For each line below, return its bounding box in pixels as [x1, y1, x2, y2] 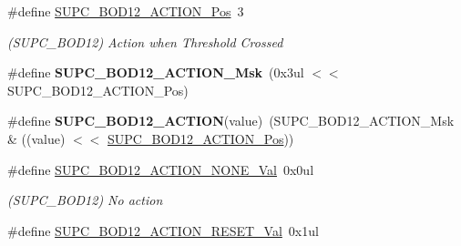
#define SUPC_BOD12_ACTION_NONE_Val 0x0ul [7, 159, 314, 179]
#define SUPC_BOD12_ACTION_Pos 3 [7, 2, 244, 20]
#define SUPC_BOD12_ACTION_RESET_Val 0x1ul [7, 220, 319, 240]
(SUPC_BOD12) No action [7, 190, 163, 210]
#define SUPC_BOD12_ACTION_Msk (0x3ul [7, 63, 304, 82]
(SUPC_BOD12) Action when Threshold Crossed [7, 32, 283, 51]
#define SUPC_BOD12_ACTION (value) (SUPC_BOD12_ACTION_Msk [7, 111, 455, 130]
